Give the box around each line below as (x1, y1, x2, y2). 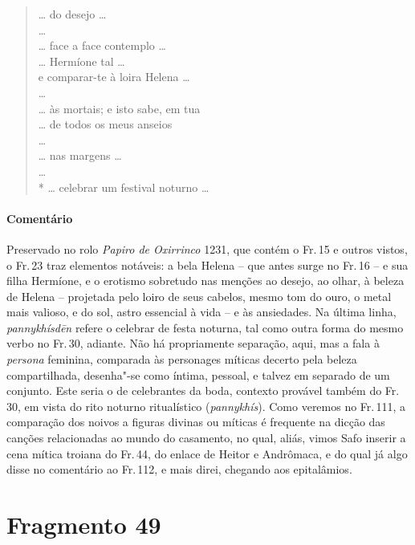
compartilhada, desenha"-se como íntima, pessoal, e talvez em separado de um (6, 366, 390, 383)
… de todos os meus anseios (38, 116, 173, 132)
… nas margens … (38, 147, 122, 164)
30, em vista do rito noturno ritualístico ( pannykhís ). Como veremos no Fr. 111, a (6, 397, 406, 414)
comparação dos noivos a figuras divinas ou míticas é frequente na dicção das (6, 413, 385, 430)
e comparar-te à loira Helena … (38, 68, 190, 85)
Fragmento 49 (6, 508, 161, 541)
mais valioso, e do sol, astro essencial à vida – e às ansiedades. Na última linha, (6, 303, 397, 320)
